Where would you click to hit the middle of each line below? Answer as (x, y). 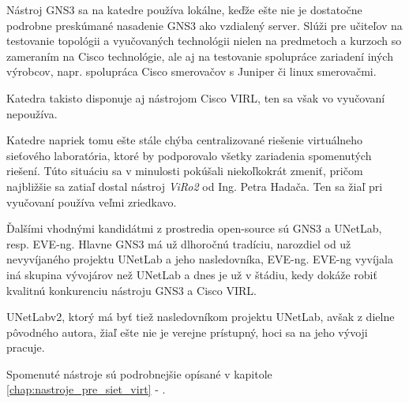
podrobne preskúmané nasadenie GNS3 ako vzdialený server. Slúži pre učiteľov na (204, 25)
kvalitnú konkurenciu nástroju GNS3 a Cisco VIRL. (131, 290)
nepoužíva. (32, 113)
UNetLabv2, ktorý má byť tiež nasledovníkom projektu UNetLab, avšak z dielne (201, 317)
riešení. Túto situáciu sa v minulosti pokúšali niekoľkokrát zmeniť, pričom (185, 171)
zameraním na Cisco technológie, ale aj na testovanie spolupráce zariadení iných (200, 56)
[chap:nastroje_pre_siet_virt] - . (86, 389)
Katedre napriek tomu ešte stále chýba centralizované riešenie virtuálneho (185, 140)
